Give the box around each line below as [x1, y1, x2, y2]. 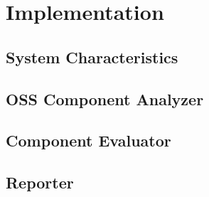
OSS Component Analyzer [6, 87, 204, 110]
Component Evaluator [6, 129, 171, 151]
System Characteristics [6, 46, 178, 68]
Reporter [6, 171, 74, 193]
